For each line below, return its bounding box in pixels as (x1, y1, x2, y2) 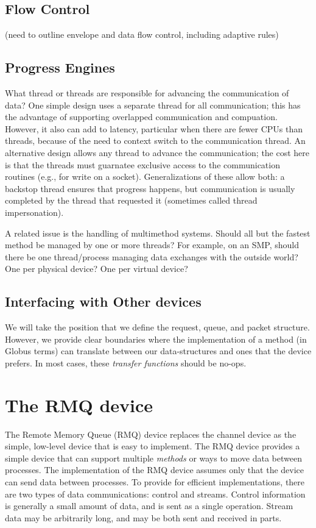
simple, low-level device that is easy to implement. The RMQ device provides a (5, 440, 300, 452)
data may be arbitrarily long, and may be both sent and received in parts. (5, 511, 282, 524)
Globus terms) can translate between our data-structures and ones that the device (5, 344, 312, 357)
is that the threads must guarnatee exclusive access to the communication (5, 158, 280, 171)
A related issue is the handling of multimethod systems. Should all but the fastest (5, 226, 311, 239)
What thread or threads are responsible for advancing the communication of (5, 87, 289, 99)
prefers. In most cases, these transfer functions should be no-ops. (5, 356, 247, 369)
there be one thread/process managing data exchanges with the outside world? (5, 250, 298, 263)
